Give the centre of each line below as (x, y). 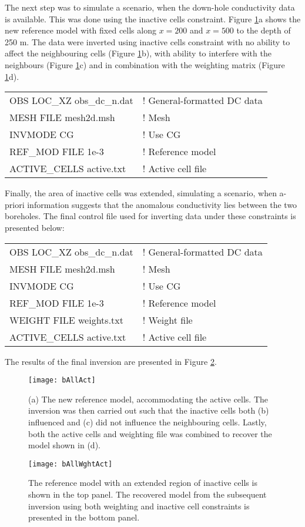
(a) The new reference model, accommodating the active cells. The (148, 399)
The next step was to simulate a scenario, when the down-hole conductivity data (150, 7)
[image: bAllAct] (62, 380)
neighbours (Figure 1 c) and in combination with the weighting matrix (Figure (145, 64)
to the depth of (264, 30)
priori (15, 204)
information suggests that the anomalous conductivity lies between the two (162, 204)
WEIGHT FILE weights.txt (66, 320)
